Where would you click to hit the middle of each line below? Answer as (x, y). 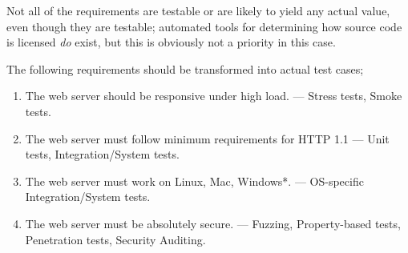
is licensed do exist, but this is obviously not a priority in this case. (171, 42)
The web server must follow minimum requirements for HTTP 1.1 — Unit (207, 138)
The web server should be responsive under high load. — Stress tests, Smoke (214, 96)
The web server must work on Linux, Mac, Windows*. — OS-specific (194, 181)
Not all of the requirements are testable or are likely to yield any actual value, (198, 10)
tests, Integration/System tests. (102, 154)
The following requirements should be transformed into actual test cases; (185, 68)
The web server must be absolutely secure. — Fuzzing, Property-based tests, (213, 223)
